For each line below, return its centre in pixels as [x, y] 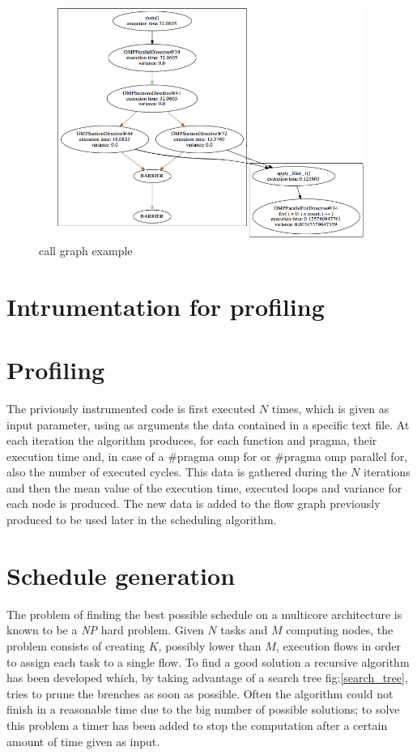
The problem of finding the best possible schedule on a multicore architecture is [204, 614]
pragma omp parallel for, [346, 456]
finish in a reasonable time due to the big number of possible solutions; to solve [203, 709]
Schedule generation [121, 575]
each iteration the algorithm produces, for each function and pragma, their [192, 440]
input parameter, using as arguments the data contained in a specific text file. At [208, 424]
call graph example [86, 250]
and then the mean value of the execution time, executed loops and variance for [204, 487]
